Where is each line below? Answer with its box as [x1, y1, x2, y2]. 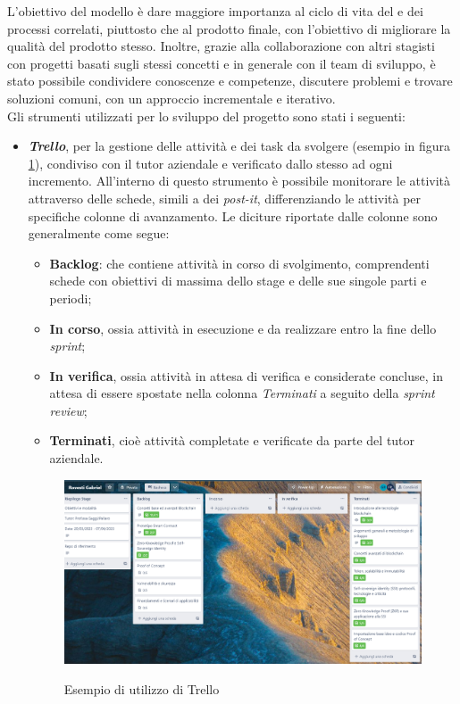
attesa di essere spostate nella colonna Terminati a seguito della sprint [49, 384, 435, 402]
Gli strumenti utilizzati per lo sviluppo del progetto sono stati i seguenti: [7, 106, 406, 125]
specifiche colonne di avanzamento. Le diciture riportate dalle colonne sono [28, 206, 438, 225]
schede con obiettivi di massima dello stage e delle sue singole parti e [49, 271, 427, 290]
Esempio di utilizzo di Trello [63, 679, 220, 698]
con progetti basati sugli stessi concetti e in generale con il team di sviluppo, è [7, 54, 436, 72]
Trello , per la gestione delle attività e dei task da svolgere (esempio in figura [28, 137, 451, 155]
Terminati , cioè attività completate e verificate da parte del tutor [49, 431, 415, 450]
